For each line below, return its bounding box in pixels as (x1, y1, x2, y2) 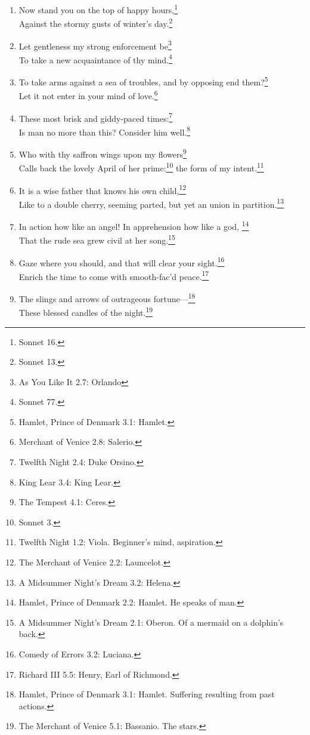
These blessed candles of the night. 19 (18, 305, 153, 318)
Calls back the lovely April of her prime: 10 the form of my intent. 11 (18, 160, 264, 174)
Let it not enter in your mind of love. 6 (18, 88, 158, 102)
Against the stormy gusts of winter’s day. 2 (18, 16, 173, 29)
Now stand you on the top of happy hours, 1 (18, 2, 178, 16)
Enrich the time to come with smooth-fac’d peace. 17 (18, 268, 209, 282)
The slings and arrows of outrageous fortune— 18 (18, 291, 196, 305)
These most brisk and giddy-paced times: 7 (18, 110, 173, 124)
